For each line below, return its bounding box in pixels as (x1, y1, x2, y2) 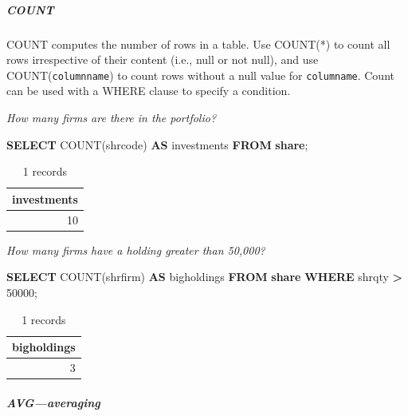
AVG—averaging (6, 394, 100, 410)
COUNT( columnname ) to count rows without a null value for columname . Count (6, 66, 394, 83)
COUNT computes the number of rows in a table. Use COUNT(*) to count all (6, 35, 390, 52)
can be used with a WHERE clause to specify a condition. (6, 82, 291, 99)
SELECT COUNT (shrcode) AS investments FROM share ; (6, 136, 308, 153)
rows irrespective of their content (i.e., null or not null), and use (6, 51, 319, 68)
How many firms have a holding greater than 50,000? (6, 241, 265, 258)
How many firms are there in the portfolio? (6, 109, 217, 125)
